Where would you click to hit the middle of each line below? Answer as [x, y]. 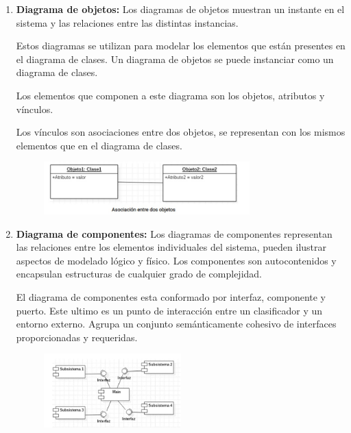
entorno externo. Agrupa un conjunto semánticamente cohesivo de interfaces [176, 324]
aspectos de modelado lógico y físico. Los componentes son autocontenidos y [176, 260]
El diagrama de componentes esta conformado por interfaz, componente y [171, 296]
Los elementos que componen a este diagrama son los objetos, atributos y [170, 95]
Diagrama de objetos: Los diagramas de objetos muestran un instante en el [180, 9]
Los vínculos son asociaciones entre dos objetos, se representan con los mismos [181, 132]
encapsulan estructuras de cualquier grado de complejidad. [139, 274]
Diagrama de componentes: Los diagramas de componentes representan [174, 233]
